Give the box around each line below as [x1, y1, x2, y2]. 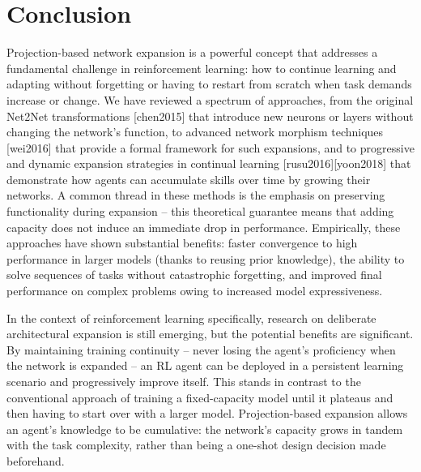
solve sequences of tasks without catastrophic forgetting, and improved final [6, 266, 382, 283]
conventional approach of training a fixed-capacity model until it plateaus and [6, 388, 393, 405]
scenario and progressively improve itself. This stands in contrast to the [6, 373, 361, 389]
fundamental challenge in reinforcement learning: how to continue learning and [6, 59, 397, 76]
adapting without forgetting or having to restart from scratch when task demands [6, 75, 412, 92]
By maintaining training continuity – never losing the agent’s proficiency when [6, 341, 396, 358]
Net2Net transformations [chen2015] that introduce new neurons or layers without [6, 107, 414, 124]
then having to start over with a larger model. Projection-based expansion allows [6, 405, 408, 422]
